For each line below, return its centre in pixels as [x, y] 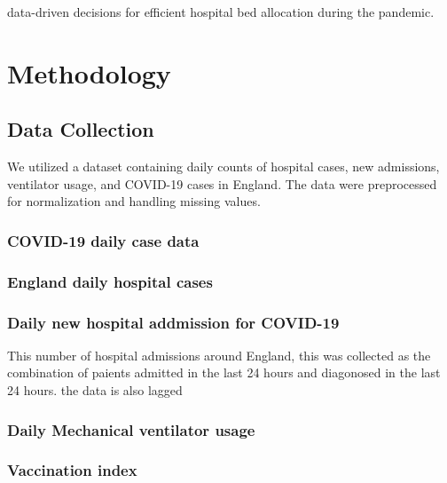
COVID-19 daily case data [103, 240]
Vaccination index [72, 470]
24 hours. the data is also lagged [95, 390]
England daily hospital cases [110, 281]
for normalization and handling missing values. [134, 201]
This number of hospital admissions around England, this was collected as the [219, 355]
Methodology [89, 72]
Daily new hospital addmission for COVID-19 [173, 322]
